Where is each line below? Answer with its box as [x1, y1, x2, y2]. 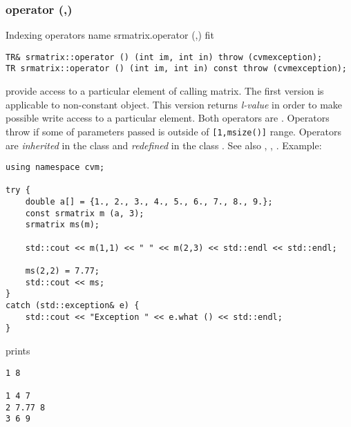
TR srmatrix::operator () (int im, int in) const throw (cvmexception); [6, 64, 347, 74]
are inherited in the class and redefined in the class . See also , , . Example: [6, 137, 322, 152]
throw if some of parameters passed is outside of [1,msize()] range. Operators [6, 124, 341, 138]
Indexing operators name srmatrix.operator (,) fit [6, 28, 214, 42]
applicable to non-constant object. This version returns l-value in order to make [6, 97, 343, 111]
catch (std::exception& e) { [6, 301, 140, 311]
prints [6, 343, 30, 357]
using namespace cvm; [6, 162, 105, 173]
